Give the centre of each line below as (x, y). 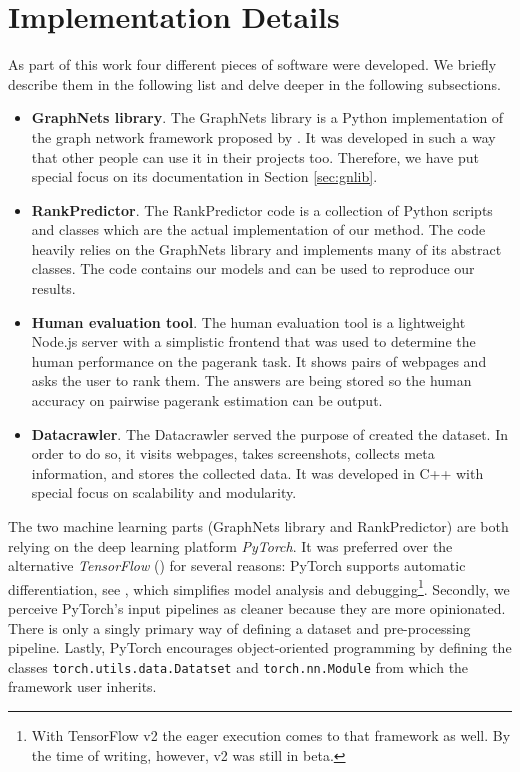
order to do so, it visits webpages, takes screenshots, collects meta (233, 453)
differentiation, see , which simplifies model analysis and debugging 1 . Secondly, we (259, 587)
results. (53, 288)
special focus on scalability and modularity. (164, 492)
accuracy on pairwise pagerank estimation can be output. (207, 400)
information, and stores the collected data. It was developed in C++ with (257, 472)
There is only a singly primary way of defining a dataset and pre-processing (239, 627)
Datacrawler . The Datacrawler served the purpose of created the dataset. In (269, 433)
